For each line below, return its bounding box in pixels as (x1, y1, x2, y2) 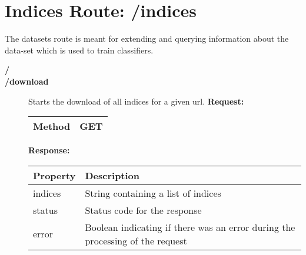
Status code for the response (85, 203, 202, 217)
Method (33, 119, 71, 133)
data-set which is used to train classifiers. (5, 43, 154, 56)
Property (33, 168, 76, 182)
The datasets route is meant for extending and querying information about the (5, 32, 289, 45)
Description (85, 168, 140, 182)
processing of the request (85, 233, 187, 247)
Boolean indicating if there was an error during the (85, 220, 295, 234)
